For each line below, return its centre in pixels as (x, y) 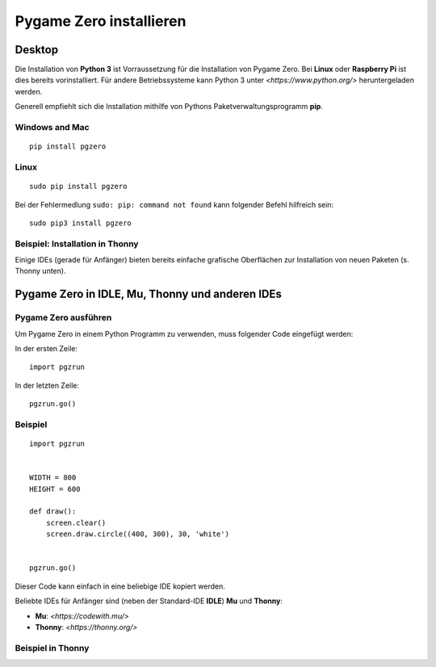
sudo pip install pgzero (78, 187)
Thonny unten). (40, 271)
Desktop (37, 50)
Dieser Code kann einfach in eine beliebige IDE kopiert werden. (120, 586)
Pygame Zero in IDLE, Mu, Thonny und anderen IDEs (148, 294)
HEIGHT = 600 (55, 489)
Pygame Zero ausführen (63, 317)
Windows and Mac (52, 127)
